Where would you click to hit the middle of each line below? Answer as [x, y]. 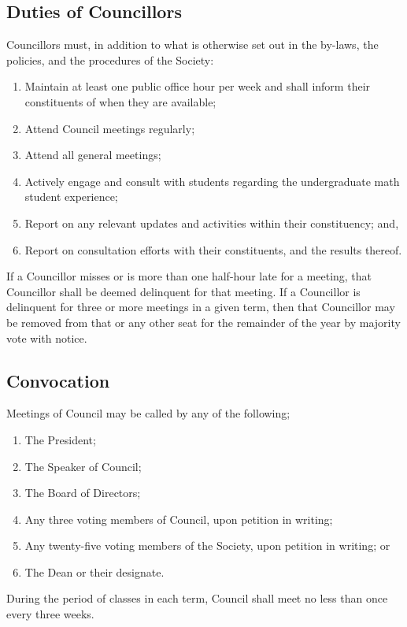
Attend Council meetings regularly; [110, 128]
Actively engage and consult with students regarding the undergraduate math [212, 181]
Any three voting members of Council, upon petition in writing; [179, 519]
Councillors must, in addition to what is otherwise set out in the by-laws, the [192, 45]
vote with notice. [47, 338]
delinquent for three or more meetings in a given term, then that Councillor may [201, 307]
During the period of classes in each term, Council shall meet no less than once [197, 598]
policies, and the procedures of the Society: [110, 59]
